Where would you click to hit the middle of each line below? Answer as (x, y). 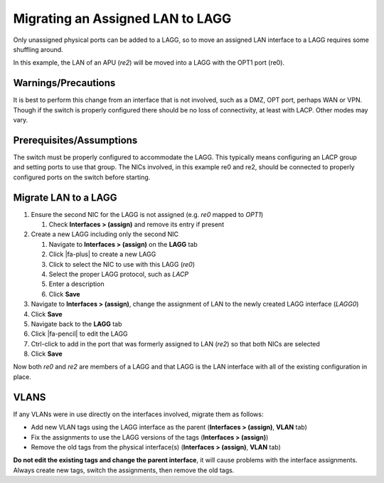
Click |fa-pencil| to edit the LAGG (79, 334)
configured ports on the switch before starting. (82, 177)
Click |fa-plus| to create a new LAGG (102, 254)
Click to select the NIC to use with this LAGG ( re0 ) (122, 264)
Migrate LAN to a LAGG (65, 197)
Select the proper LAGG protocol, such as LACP (118, 274)
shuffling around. (38, 49)
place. (22, 376)
